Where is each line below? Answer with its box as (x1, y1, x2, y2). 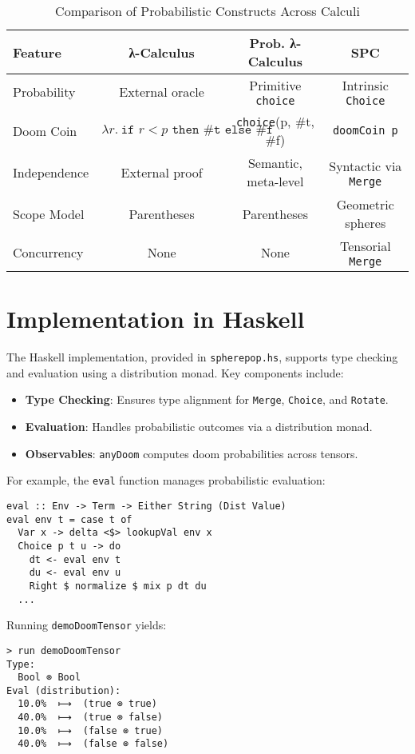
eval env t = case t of (6, 513, 132, 525)
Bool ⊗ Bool (18, 672, 81, 684)
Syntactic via (329, 156, 402, 175)
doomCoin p (332, 124, 398, 137)
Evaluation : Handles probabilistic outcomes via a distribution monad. (25, 418, 373, 435)
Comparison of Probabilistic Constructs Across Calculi (55, 2, 360, 20)
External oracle (119, 82, 204, 101)
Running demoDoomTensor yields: (6, 616, 167, 633)
